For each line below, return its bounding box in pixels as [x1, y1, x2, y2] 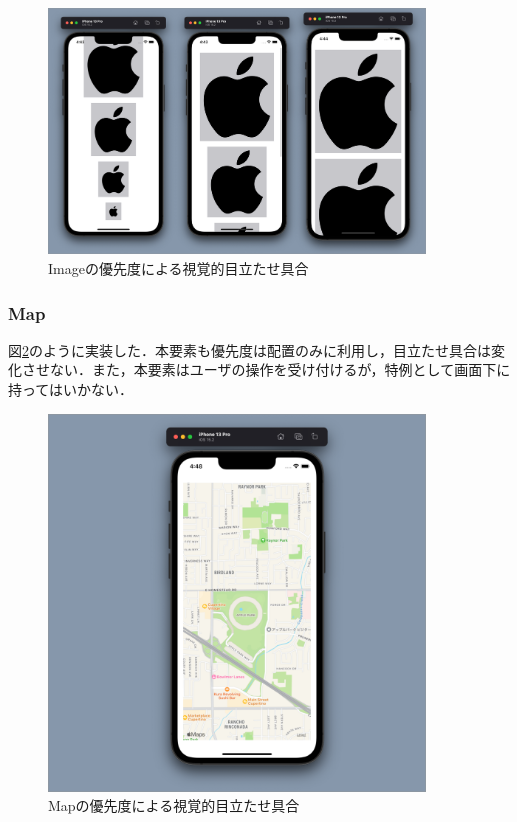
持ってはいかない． [8, 379, 134, 399]
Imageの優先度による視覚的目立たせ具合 [48, 258, 309, 278]
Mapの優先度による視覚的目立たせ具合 [48, 795, 300, 816]
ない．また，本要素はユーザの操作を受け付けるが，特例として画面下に [49, 359, 511, 380]
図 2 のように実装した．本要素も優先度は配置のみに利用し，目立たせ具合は [8, 339, 491, 360]
